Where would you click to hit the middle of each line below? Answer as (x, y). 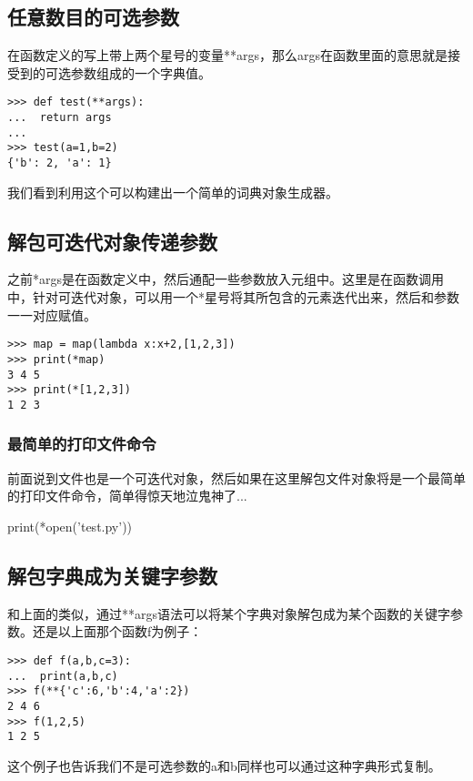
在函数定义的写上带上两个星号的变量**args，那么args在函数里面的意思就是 (228, 55)
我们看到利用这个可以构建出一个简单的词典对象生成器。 (173, 192)
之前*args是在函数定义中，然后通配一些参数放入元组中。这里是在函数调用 (226, 279)
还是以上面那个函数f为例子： (117, 631)
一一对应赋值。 (52, 314)
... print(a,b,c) (63, 676)
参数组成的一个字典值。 (141, 72)
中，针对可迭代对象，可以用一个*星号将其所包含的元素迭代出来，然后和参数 (233, 297)
